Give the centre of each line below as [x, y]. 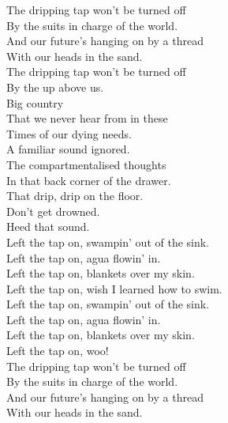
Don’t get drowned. [53, 211]
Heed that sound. [48, 227]
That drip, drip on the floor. [75, 196]
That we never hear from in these [87, 118]
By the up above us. [55, 87]
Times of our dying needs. [69, 133]
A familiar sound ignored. [68, 149]
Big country [35, 102]
